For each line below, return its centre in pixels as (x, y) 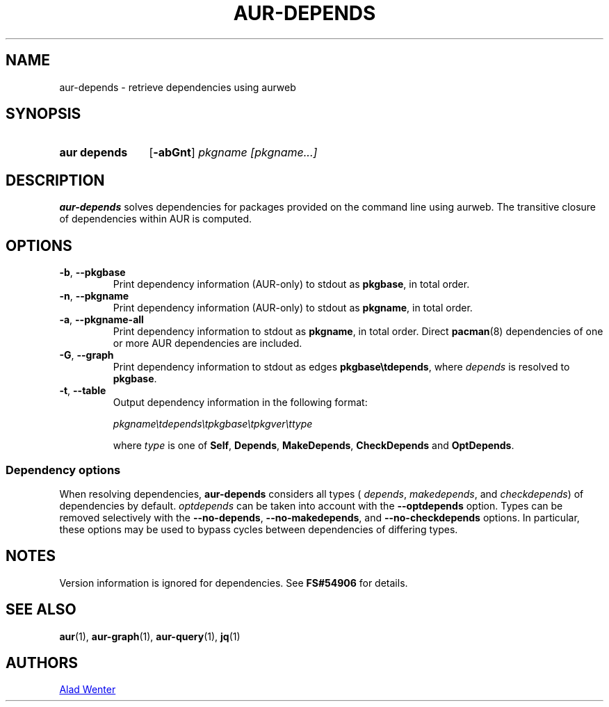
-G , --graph (87, 355)
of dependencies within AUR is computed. (156, 219)
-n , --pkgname (94, 296)
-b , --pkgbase (92, 273)
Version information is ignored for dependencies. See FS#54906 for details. (234, 583)
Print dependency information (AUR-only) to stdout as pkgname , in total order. (293, 308)
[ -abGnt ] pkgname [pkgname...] (233, 153)
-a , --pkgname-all (101, 320)
